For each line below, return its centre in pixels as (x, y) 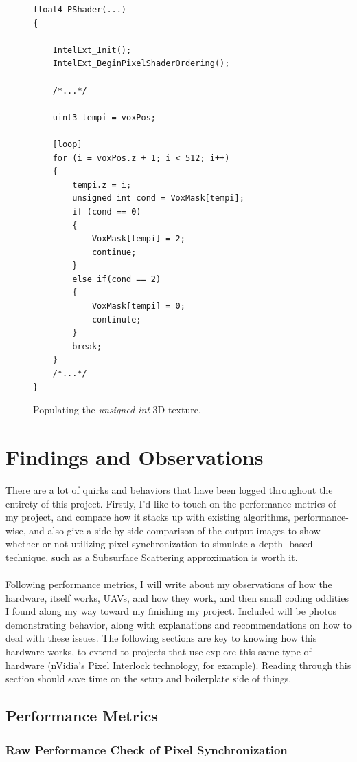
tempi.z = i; (102, 185)
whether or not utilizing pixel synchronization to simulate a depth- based (159, 544)
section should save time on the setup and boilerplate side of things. (149, 678)
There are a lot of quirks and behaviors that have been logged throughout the (169, 489)
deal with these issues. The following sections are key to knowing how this (161, 638)
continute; (116, 319)
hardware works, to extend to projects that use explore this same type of (159, 652)
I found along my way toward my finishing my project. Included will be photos (171, 611)
